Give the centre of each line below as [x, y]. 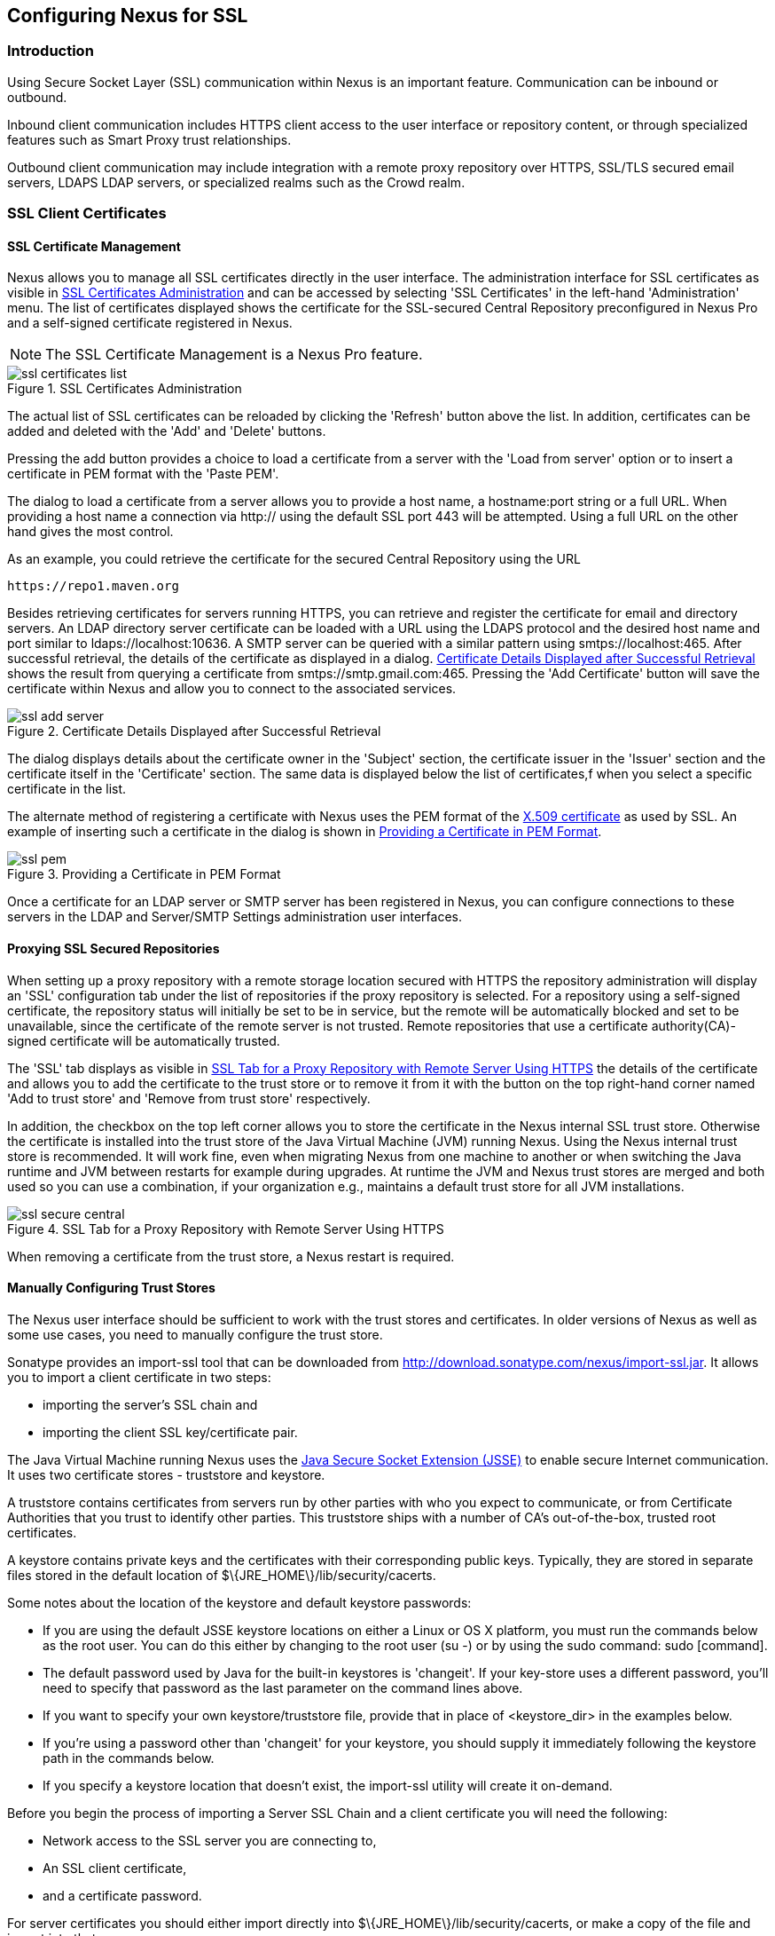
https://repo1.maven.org [93, 586]
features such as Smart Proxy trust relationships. [149, 139]
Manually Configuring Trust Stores [111, 1288]
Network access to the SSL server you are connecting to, [210, 1840]
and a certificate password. [122, 1895]
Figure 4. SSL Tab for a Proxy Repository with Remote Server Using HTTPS [226, 1229]
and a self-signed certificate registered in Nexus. [150, 323]
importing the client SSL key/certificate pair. [170, 1432]
